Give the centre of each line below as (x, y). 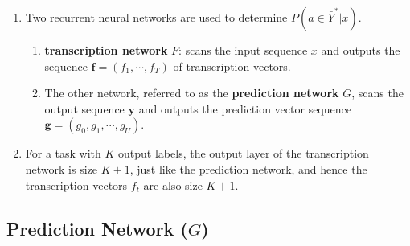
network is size (61, 168)
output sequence (84, 108)
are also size (173, 184)
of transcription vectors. (232, 66)
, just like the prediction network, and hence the (248, 168)
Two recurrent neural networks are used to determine (156, 17)
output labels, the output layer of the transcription (244, 153)
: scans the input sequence (243, 50)
